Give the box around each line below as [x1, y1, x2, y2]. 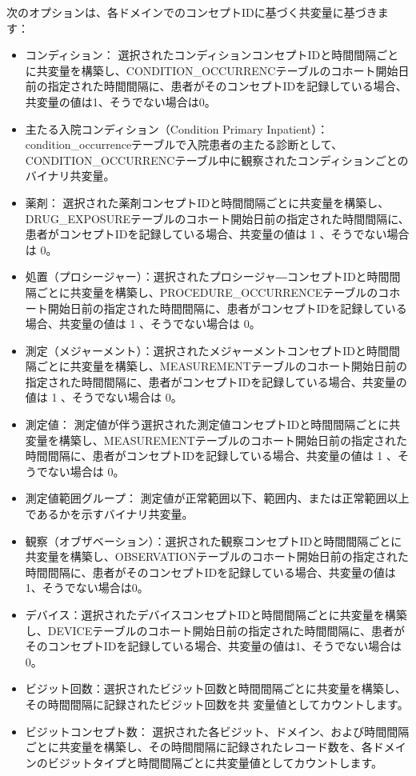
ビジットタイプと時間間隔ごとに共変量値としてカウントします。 [47, 754, 382, 770]
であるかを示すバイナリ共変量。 [25, 506, 194, 522]
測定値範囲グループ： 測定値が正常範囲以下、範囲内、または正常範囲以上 [25, 490, 410, 506]
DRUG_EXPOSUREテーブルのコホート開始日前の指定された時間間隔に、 [25, 210, 410, 226]
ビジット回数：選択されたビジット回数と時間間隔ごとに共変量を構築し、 [25, 680, 406, 697]
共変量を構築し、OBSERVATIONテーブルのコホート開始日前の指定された [25, 548, 409, 565]
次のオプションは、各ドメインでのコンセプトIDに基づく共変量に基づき [6, 4, 378, 20]
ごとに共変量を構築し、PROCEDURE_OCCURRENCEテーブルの [36, 283, 378, 300]
